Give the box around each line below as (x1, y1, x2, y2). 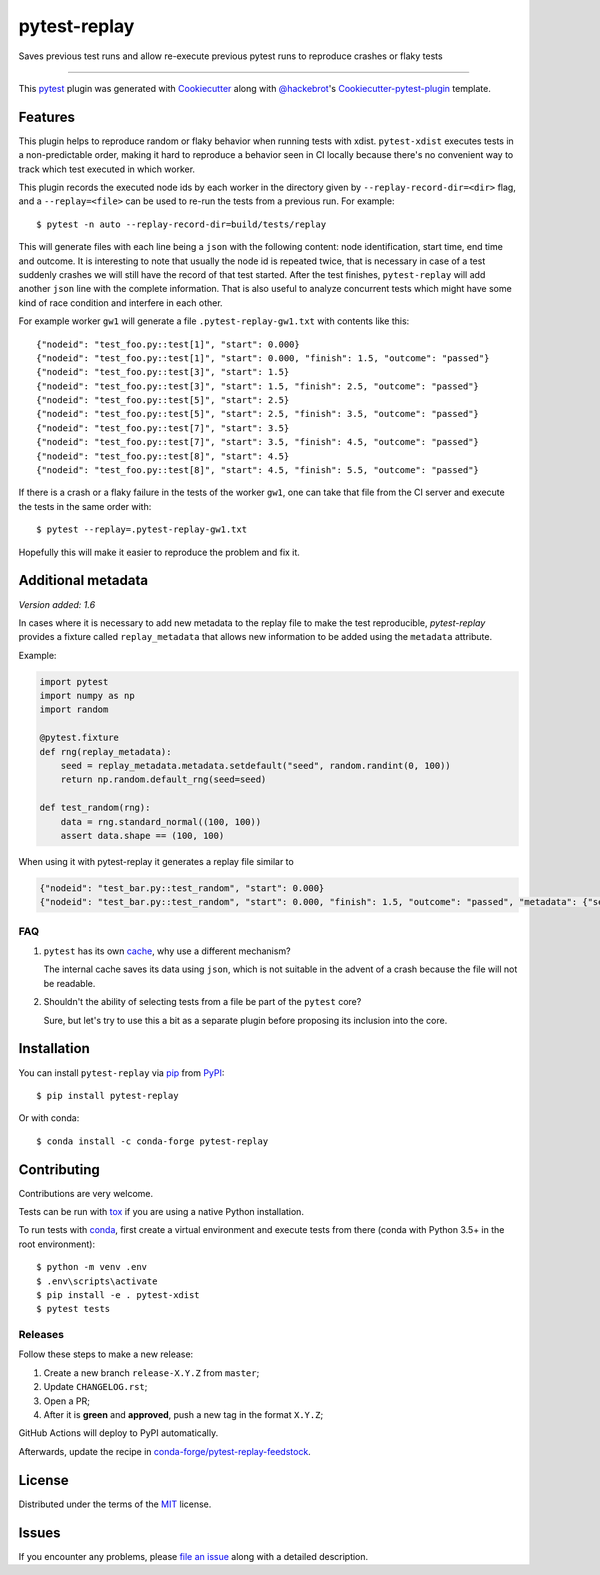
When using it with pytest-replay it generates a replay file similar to (18, 855, 294, 867)
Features (18, 108, 75, 125)
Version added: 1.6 (18, 598, 96, 610)
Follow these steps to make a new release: (18, 1348, 194, 1360)
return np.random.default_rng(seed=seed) (60, 774, 267, 785)
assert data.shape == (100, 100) (60, 830, 225, 841)
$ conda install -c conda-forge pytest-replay (36, 1135, 269, 1147)
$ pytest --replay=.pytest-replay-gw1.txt (36, 524, 248, 535)
